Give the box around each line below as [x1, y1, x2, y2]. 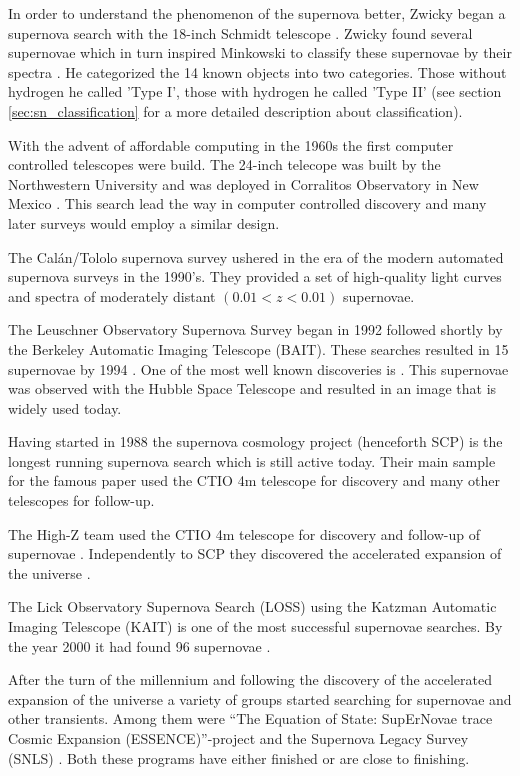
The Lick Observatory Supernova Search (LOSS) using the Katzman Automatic [8, 596, 497, 617]
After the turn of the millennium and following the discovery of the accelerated [8, 669, 493, 690]
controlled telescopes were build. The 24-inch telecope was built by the [8, 154, 441, 175]
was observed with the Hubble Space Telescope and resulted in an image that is [8, 378, 497, 399]
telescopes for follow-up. [8, 490, 155, 511]
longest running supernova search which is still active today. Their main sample [8, 450, 496, 471]
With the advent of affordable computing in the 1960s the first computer [8, 134, 454, 155]
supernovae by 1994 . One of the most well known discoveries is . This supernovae [8, 358, 509, 379]
